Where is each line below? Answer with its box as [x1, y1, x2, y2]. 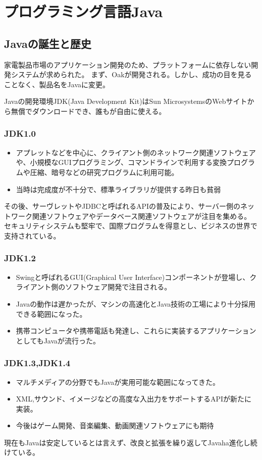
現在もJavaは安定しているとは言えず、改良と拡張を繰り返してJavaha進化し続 [4, 437, 257, 447]
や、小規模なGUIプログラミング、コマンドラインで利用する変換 [16, 157, 227, 167]
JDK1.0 [4, 127, 36, 140]
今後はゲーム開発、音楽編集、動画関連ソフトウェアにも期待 [16, 420, 214, 431]
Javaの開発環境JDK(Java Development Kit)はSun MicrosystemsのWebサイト [4, 96, 247, 106]
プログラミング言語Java [4, 1, 163, 22]
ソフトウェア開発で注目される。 [65, 281, 172, 292]
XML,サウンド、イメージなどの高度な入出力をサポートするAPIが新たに [16, 393, 252, 404]
